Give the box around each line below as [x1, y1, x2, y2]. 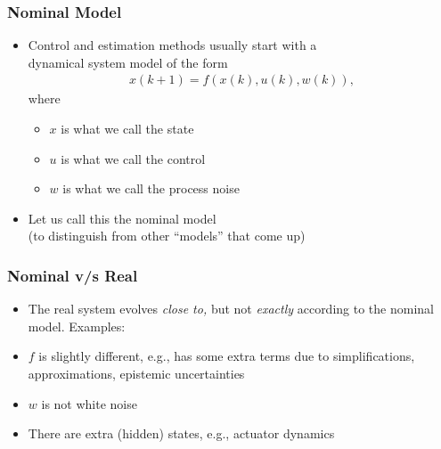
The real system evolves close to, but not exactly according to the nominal [28, 299, 434, 318]
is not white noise [41, 394, 137, 412]
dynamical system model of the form [28, 53, 228, 71]
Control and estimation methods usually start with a [28, 36, 317, 54]
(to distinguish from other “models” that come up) [28, 226, 306, 245]
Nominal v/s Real [7, 264, 138, 286]
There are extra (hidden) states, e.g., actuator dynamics [28, 424, 335, 443]
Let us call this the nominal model [28, 208, 216, 227]
